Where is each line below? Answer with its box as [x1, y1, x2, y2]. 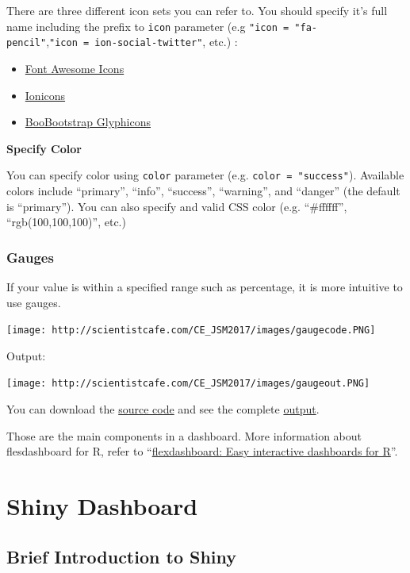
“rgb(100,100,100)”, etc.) [6, 213, 126, 230]
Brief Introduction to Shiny [6, 544, 237, 568]
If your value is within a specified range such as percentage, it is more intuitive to [6, 278, 403, 294]
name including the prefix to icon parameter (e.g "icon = [6, 17, 289, 34]
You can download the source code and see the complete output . [6, 401, 320, 417]
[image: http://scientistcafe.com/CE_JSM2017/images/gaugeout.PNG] [6, 378, 370, 390]
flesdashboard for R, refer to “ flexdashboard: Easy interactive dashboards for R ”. [6, 443, 398, 460]
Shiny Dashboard [6, 490, 198, 521]
